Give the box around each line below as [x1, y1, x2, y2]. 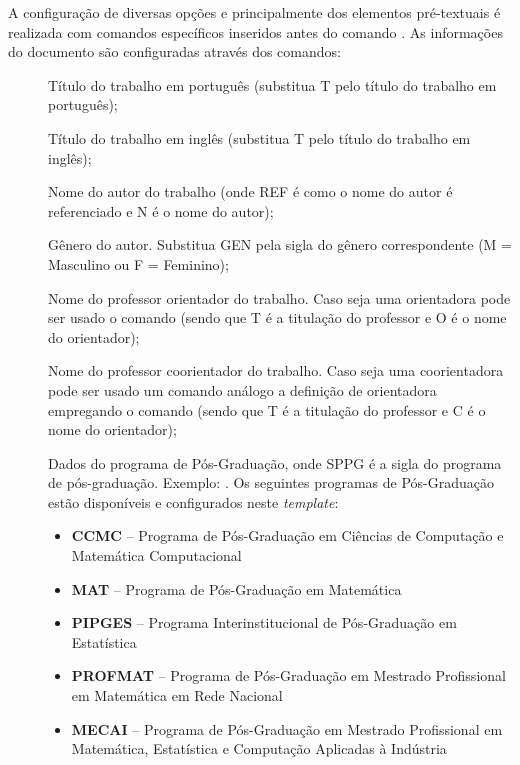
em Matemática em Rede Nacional [71, 685, 283, 706]
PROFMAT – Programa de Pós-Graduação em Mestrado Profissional [71, 665, 506, 686]
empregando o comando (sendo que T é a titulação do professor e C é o [48, 399, 486, 420]
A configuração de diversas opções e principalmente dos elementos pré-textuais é [8, 2, 501, 22]
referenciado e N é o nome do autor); [48, 200, 274, 221]
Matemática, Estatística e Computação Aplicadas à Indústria [71, 738, 447, 759]
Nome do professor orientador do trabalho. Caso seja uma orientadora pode [48, 287, 511, 308]
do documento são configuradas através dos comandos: [8, 41, 341, 62]
